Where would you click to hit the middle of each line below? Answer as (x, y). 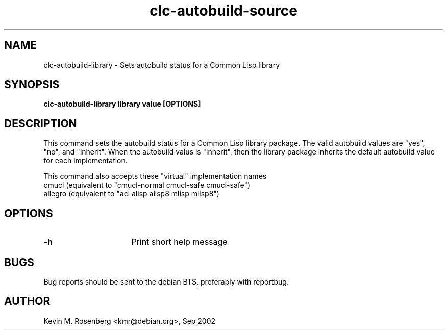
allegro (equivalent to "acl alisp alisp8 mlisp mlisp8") (131, 194)
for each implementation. (85, 161)
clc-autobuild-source (224, 11)
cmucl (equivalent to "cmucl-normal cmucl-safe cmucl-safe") (147, 185)
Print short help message (179, 242)
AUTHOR (27, 301)
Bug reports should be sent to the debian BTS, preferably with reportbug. (166, 281)
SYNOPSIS (32, 85)
